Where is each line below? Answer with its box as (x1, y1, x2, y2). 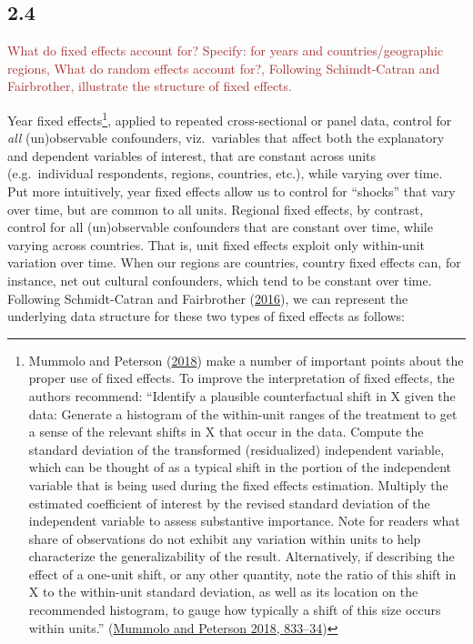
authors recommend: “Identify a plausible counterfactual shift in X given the (28, 386, 456, 405)
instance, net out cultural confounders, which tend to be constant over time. (7, 270, 432, 289)
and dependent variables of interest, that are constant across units (7, 146, 377, 165)
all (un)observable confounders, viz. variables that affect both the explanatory (7, 128, 445, 147)
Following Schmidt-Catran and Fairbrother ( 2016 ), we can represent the (7, 288, 408, 307)
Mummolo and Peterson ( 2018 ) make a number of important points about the (28, 350, 464, 369)
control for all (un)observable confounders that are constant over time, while (7, 217, 433, 236)
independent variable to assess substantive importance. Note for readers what (28, 511, 460, 530)
